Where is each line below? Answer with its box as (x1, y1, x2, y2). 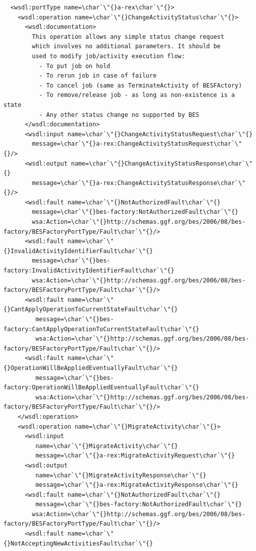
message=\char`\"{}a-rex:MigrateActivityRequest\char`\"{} (35, 452, 235, 459)
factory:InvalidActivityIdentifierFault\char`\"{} (3, 267, 174, 275)
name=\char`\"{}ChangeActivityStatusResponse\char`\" (71, 160, 253, 167)
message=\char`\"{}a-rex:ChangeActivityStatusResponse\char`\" (32, 179, 246, 186)
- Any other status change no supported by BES (39, 111, 199, 118)
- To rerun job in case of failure (39, 72, 157, 80)
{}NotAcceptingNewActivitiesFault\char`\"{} (3, 540, 153, 547)
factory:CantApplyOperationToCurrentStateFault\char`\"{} (3, 325, 199, 333)
